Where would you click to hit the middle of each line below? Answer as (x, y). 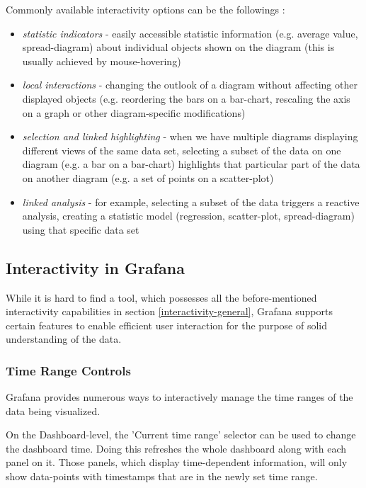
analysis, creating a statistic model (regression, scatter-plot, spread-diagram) (188, 216)
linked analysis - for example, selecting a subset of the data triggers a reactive (191, 202)
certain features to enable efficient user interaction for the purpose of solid (166, 325)
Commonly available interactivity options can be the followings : (145, 9)
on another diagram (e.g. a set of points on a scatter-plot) (148, 177)
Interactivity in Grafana (95, 267)
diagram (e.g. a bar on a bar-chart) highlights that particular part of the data (191, 164)
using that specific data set (81, 229)
